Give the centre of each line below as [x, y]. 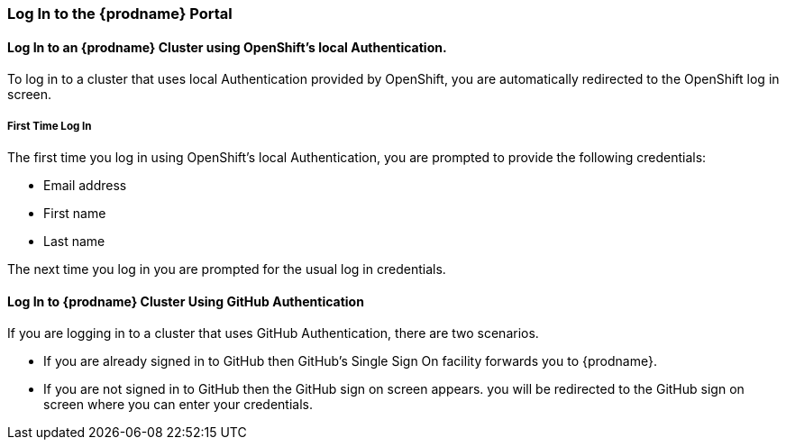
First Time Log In [50, 126]
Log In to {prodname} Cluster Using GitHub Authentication [186, 301]
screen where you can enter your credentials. [178, 405]
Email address [85, 185]
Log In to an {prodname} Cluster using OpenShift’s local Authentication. [227, 47]
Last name [74, 241]
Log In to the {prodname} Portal [120, 14]
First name [75, 213]
